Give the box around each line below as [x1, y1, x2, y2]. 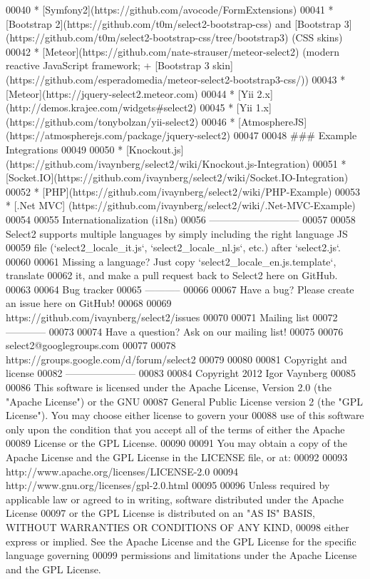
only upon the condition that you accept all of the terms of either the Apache [6, 421, 345, 436]
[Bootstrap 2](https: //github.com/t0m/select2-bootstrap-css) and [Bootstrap [6, 16, 341, 31]
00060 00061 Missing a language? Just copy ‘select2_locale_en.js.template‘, [6, 253, 336, 268]
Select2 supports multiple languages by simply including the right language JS [6, 226, 348, 241]
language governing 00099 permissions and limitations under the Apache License [6, 548, 357, 563]
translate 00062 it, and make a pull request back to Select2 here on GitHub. [6, 268, 338, 283]
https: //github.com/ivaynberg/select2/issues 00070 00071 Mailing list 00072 [6, 310, 338, 325]
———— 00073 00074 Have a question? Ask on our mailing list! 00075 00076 [6, 323, 344, 338]
